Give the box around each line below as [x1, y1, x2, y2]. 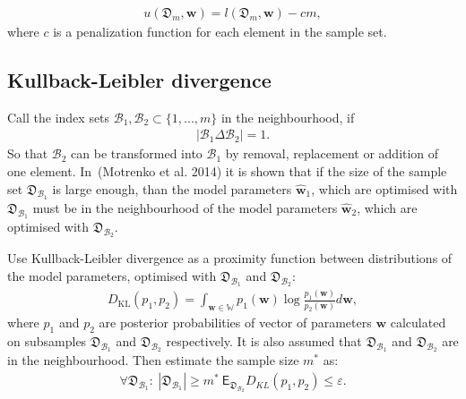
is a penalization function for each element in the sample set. [53, 22, 387, 41]
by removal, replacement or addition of [225, 144, 439, 163]
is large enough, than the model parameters [52, 179, 292, 198]
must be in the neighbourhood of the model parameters [32, 198, 338, 216]
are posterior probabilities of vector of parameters [99, 313, 372, 332]
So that [7, 144, 48, 163]
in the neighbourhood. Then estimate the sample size [7, 351, 299, 369]
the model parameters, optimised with [7, 266, 217, 284]
